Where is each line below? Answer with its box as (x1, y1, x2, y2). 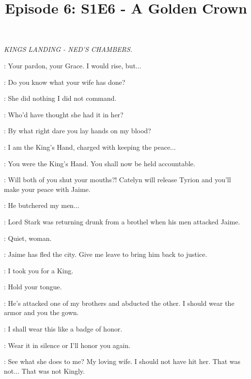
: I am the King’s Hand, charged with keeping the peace (4, 142, 171, 152)
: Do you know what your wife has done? (4, 77, 125, 87)
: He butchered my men (4, 200, 74, 210)
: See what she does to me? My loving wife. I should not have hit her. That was (4, 356, 240, 366)
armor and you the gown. (4, 307, 79, 317)
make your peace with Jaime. (4, 184, 91, 194)
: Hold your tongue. (4, 282, 62, 292)
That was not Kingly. (21, 365, 85, 376)
